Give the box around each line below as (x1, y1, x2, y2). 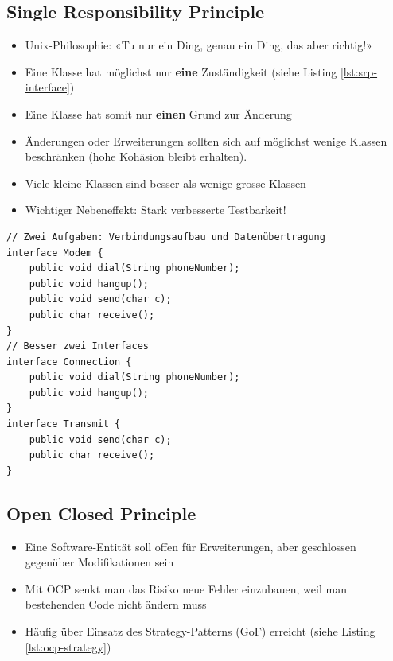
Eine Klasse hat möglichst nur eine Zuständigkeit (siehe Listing (25, 63, 337, 80)
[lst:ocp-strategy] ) (25, 638, 111, 655)
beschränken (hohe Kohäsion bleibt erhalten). (25, 148, 247, 165)
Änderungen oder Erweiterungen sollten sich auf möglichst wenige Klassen (25, 132, 387, 149)
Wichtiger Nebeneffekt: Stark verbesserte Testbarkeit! (25, 201, 286, 218)
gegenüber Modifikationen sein (25, 554, 174, 570)
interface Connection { (6, 356, 132, 367)
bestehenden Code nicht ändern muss (25, 596, 207, 612)
